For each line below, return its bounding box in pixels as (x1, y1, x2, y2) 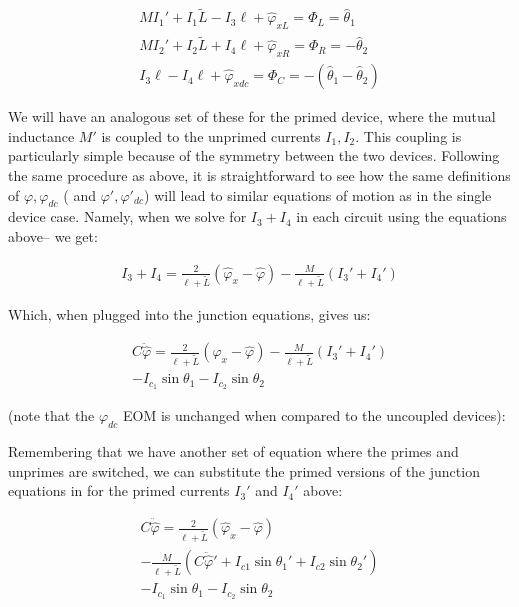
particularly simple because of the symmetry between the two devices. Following (8, 145, 500, 166)
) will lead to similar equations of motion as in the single (144, 184, 492, 205)
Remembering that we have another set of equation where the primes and (8, 441, 459, 462)
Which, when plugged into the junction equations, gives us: (8, 304, 371, 325)
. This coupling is (355, 125, 462, 146)
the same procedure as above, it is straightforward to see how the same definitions (8, 164, 511, 185)
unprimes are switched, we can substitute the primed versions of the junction (8, 460, 480, 481)
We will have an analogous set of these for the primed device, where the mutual (8, 106, 496, 127)
